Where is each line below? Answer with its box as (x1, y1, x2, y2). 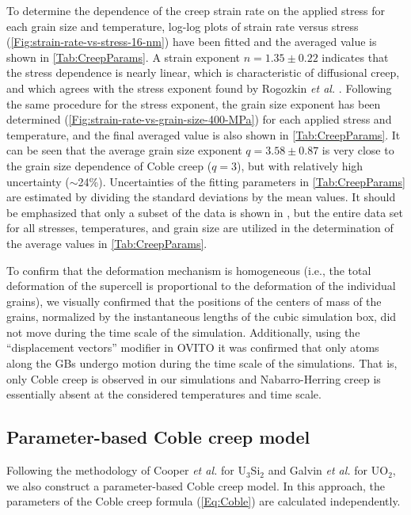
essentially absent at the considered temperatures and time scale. (6, 386, 322, 402)
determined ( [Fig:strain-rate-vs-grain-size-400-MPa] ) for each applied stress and (6, 111, 392, 128)
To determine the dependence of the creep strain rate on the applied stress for (6, 2, 386, 18)
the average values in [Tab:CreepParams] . (6, 235, 207, 251)
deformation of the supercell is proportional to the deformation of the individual (6, 277, 396, 294)
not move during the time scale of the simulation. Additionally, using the (6, 323, 360, 340)
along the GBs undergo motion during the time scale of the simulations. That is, (6, 355, 398, 372)
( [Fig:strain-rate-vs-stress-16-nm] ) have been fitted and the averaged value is (6, 33, 377, 50)
